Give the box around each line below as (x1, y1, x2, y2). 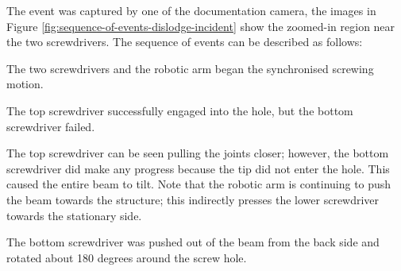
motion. (6, 75, 44, 92)
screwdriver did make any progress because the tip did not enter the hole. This (6, 160, 390, 176)
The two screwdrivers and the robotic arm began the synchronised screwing (6, 60, 374, 76)
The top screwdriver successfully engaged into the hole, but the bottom (6, 102, 353, 118)
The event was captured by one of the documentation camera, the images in (6, 2, 376, 18)
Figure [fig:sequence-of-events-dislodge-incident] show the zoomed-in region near (6, 17, 395, 34)
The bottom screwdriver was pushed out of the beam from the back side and (6, 234, 380, 250)
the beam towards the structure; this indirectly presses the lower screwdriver (6, 191, 380, 207)
